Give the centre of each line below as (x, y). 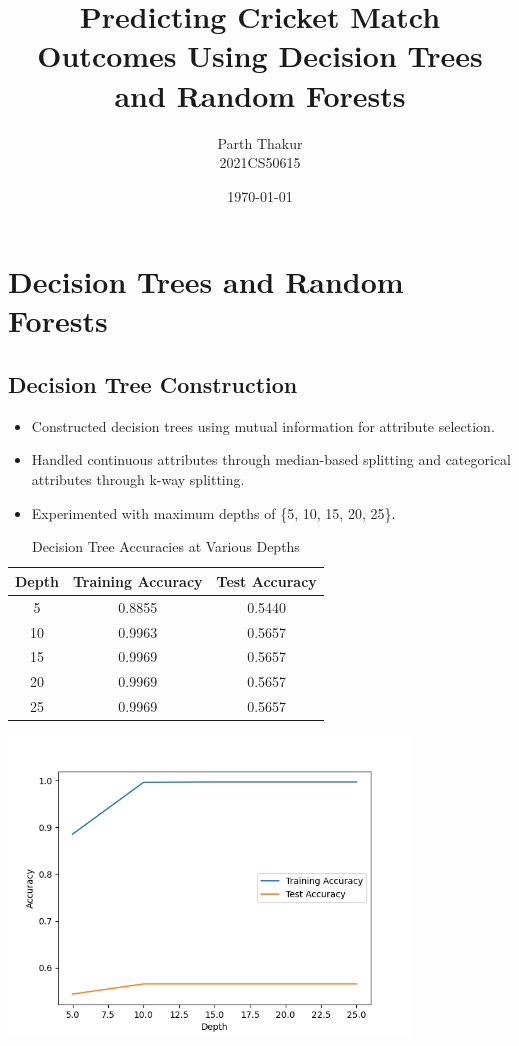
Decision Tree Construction (153, 384)
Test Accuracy (266, 580)
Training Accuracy (137, 580)
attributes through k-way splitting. (138, 479)
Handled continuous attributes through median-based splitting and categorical (271, 459)
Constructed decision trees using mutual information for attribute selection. (263, 425)
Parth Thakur (260, 142)
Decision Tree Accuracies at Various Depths (165, 546)
